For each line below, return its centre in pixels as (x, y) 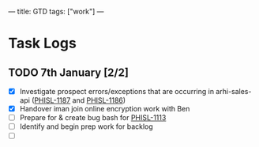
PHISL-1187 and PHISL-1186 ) (80, 100)
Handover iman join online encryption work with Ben (105, 109)
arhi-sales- (234, 91)
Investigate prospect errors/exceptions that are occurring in (117, 91)
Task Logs (42, 43)
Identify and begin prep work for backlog (86, 126)
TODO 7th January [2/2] (68, 72)
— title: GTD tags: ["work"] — (56, 11)
